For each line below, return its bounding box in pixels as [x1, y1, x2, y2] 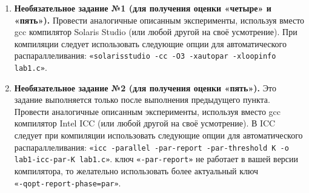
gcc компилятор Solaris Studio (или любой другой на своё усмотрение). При [14, 25, 297, 38]
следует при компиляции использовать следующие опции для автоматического [14, 129, 303, 142]
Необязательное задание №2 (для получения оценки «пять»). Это [14, 81, 276, 94]
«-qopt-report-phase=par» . [14, 176, 121, 189]
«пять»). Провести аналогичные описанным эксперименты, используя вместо [14, 13, 305, 26]
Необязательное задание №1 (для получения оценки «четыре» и [14, 2, 271, 14]
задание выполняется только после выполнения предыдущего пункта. [14, 93, 270, 106]
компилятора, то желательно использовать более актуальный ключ [14, 164, 258, 177]
